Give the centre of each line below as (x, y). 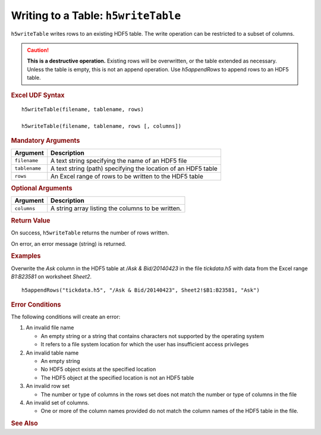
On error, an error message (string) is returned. (69, 243)
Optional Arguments (42, 189)
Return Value (31, 220)
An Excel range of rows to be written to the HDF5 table (127, 176)
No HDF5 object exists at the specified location (98, 370)
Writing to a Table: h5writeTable (96, 15)
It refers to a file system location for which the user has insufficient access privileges (145, 345)
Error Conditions (36, 305)
